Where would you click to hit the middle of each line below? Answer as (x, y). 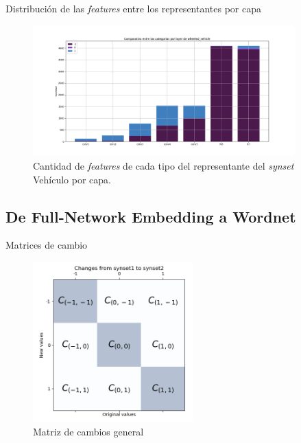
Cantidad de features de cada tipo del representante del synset (164, 165)
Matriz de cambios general (88, 431)
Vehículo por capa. (72, 179)
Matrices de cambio (47, 245)
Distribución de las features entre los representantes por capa (133, 8)
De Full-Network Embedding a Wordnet (151, 216)
